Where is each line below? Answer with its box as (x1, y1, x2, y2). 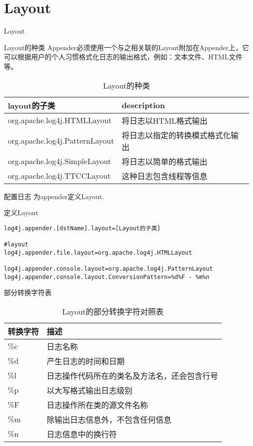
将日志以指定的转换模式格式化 (122, 129, 231, 141)
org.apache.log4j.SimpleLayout (8, 155, 111, 167)
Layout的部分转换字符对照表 (62, 305, 164, 317)
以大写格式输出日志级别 (47, 384, 133, 396)
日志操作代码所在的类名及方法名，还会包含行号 (47, 370, 218, 381)
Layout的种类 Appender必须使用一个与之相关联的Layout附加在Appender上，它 (4, 42, 249, 52)
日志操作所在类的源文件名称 (47, 399, 148, 410)
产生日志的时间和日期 (47, 355, 125, 367)
